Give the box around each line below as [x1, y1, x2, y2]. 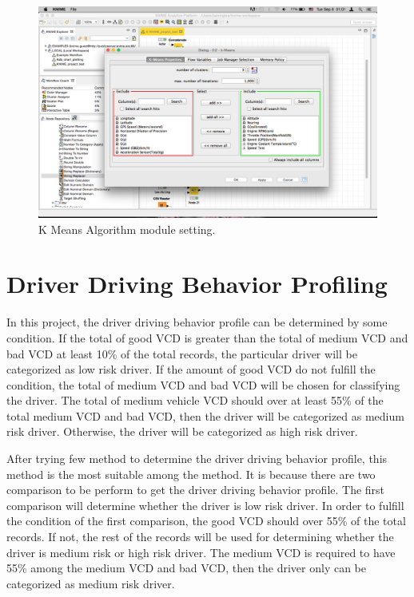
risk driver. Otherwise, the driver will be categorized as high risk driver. [6, 423, 358, 440]
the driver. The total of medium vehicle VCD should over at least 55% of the [6, 392, 384, 409]
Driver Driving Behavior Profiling [6, 267, 388, 300]
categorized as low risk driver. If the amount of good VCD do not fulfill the [6, 361, 376, 378]
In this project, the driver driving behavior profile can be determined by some [6, 314, 388, 330]
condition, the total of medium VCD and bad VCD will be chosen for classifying [6, 376, 400, 393]
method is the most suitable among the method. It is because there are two [6, 465, 376, 482]
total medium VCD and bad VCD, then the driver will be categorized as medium [6, 407, 404, 424]
